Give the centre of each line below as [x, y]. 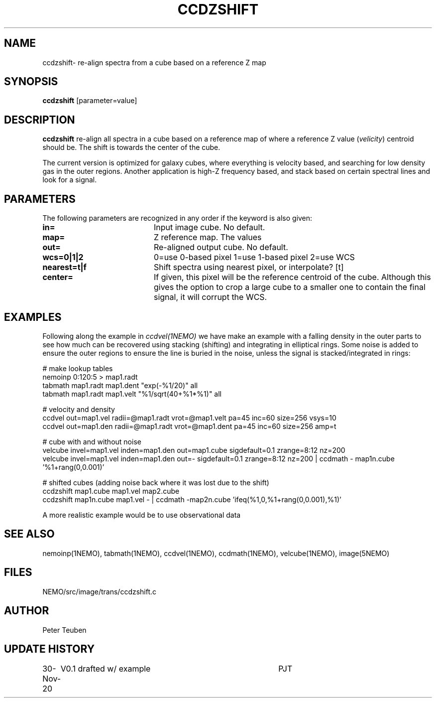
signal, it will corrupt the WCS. [210, 297]
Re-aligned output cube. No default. [221, 247]
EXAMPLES [33, 317]
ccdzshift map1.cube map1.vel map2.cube [111, 491]
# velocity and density [79, 409]
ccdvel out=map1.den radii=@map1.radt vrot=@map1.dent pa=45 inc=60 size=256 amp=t [189, 426]
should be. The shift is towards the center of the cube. [131, 147]
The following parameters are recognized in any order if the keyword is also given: [177, 218]
